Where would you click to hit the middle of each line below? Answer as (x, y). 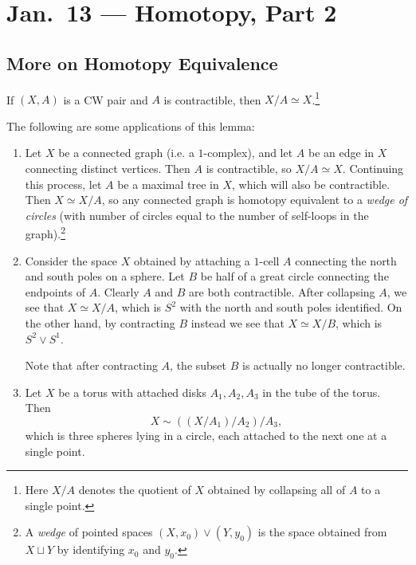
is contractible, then (212, 99)
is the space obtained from (322, 532)
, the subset (198, 365)
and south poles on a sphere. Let (105, 276)
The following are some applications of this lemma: (131, 126)
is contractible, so (249, 169)
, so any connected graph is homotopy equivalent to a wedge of (255, 200)
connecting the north (346, 260)
